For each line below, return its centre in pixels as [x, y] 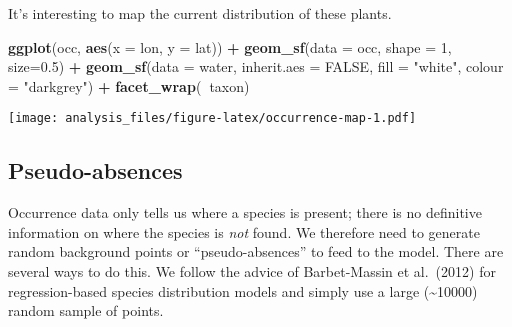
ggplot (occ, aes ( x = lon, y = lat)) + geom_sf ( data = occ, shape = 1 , [230, 46]
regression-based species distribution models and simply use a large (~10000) [243, 290]
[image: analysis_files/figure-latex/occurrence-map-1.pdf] [212, 118]
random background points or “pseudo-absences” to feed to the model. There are [256, 251]
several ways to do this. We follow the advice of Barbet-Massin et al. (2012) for [252, 271]
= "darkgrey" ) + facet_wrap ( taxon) [129, 85]
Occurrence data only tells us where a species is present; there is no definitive [245, 212]
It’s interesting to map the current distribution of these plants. [200, 13]
